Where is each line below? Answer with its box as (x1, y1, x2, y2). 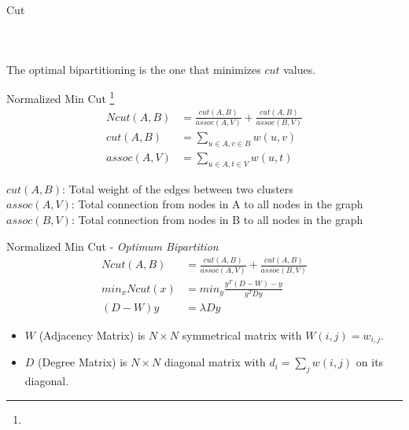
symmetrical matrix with (182, 326, 302, 343)
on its (356, 354, 384, 370)
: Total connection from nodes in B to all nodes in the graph (71, 211, 363, 227)
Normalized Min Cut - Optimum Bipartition (6, 237, 219, 254)
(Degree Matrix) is (38, 354, 127, 370)
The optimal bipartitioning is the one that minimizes (6, 61, 261, 77)
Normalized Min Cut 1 (6, 88, 115, 106)
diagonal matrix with (164, 354, 266, 370)
